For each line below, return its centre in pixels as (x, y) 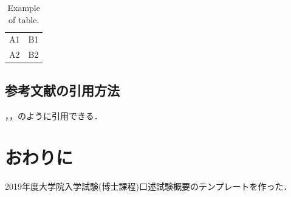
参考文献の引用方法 (62, 90)
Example (24, 7)
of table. (24, 19)
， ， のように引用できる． (54, 115)
